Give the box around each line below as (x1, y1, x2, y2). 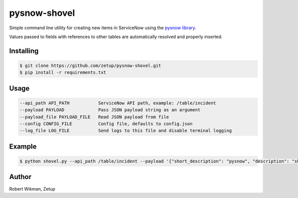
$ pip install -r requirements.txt (19, 70, 106, 75)
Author (9, 173, 32, 181)
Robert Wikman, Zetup (9, 186, 56, 192)
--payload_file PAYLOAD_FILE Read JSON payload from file (19, 114, 169, 120)
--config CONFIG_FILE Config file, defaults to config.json (19, 121, 193, 127)
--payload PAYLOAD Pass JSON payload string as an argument (19, 107, 201, 113)
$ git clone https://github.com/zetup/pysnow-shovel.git (19, 62, 161, 68)
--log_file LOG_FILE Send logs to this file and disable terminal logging (19, 128, 232, 134)
